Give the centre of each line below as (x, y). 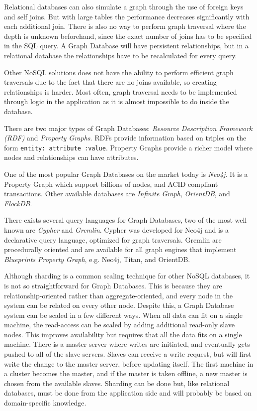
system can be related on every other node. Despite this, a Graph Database (119, 305)
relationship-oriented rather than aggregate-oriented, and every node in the (119, 295)
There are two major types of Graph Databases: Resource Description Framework (128, 128)
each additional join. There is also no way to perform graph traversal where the (125, 26)
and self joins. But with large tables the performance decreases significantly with (127, 16)
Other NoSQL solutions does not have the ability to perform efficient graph (119, 72)
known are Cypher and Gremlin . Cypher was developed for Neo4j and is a (117, 229)
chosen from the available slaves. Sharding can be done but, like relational (117, 383)
